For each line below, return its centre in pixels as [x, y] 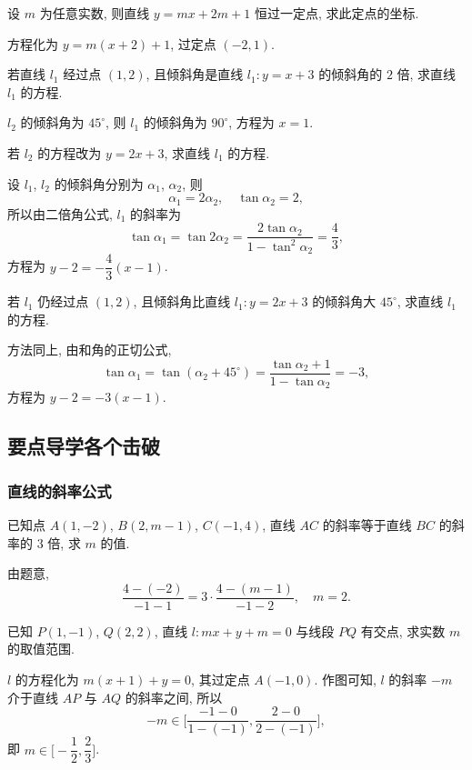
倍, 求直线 [427, 74]
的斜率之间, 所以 [174, 697]
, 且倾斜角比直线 [182, 301]
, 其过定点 [221, 680]
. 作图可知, [345, 680]
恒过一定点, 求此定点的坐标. [336, 13]
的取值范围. [41, 649]
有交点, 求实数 [403, 630]
